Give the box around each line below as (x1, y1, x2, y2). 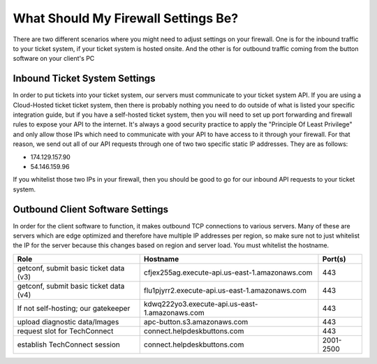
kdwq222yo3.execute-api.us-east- (143, 299, 258, 309)
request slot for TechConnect (17, 326, 114, 335)
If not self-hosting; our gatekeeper (17, 303, 131, 313)
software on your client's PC (13, 54, 95, 63)
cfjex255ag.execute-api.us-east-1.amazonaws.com (143, 268, 313, 277)
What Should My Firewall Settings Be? (13, 10, 239, 26)
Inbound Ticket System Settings (13, 73, 156, 85)
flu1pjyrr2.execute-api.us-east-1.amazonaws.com (143, 285, 307, 295)
